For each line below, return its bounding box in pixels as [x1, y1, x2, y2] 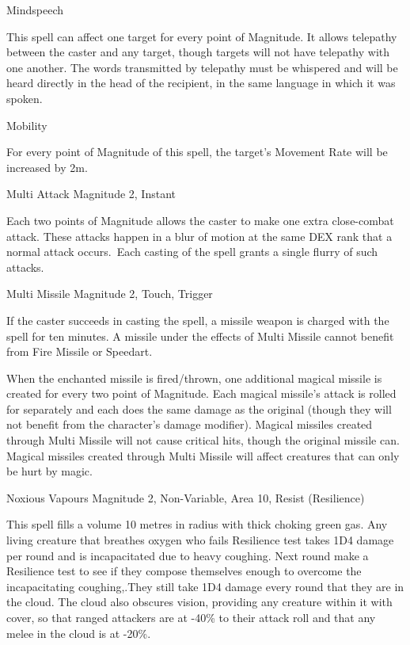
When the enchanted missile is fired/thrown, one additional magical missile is [6, 369, 382, 386]
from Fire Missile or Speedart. [6, 343, 153, 360]
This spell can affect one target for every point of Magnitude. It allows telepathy [6, 28, 397, 44]
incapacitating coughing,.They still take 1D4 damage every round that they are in [6, 578, 404, 594]
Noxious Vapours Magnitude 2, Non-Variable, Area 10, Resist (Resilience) [6, 489, 365, 506]
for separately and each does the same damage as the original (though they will [6, 400, 392, 417]
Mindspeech [6, 2, 64, 17]
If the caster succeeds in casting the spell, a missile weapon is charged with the [6, 311, 389, 328]
